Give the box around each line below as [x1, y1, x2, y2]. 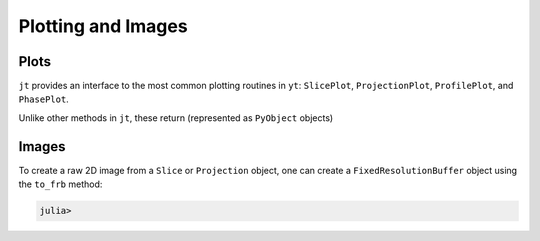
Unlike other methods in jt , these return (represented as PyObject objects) [18, 111, 334, 124]
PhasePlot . [18, 93, 69, 105]
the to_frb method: [18, 178, 103, 190]
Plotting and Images [18, 15, 189, 37]
